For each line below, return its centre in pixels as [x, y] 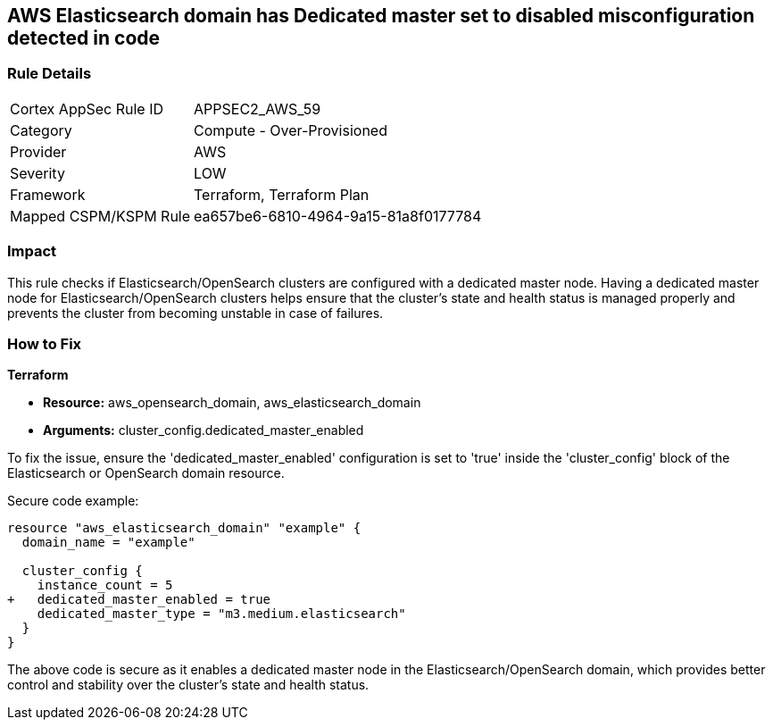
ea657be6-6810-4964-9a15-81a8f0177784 [338, 216]
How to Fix [45, 343]
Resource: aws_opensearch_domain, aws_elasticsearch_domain [232, 403]
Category [41, 130]
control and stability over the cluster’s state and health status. [188, 685]
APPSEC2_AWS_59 [258, 109]
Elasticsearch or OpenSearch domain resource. [146, 473]
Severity [37, 173]
